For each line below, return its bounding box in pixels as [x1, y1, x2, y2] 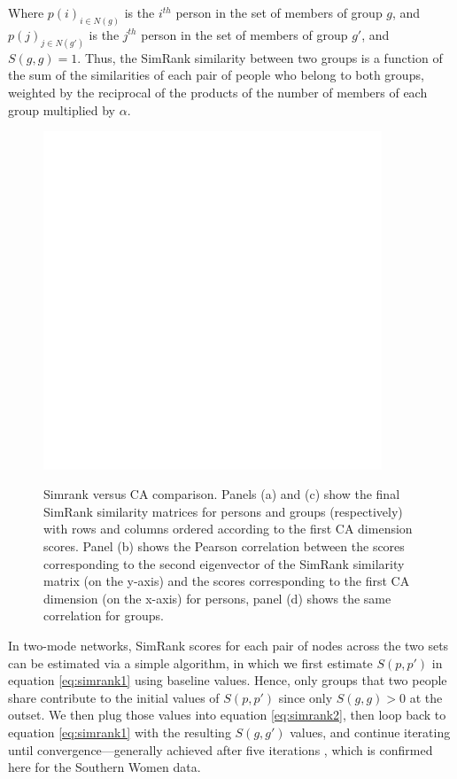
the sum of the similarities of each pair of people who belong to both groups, [8, 66, 424, 84]
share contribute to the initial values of [8, 688, 220, 706]
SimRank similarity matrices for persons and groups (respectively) [43, 502, 403, 520]
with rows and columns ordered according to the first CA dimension [43, 519, 413, 538]
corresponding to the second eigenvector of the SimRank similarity [43, 554, 405, 573]
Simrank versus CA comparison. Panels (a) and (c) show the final [43, 485, 400, 503]
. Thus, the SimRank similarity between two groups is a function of [77, 48, 443, 66]
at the [409, 688, 443, 706]
